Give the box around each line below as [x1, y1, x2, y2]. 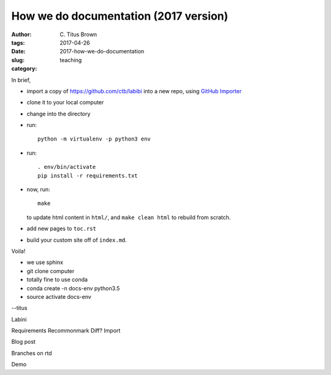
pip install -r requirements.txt [37, 172, 138, 179]
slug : [11, 56, 25, 64]
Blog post [11, 338, 36, 346]
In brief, [11, 76, 31, 83]
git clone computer [26, 267, 75, 274]
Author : [11, 31, 32, 38]
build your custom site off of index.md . [26, 236, 127, 244]
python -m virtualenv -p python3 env [37, 136, 151, 142]
